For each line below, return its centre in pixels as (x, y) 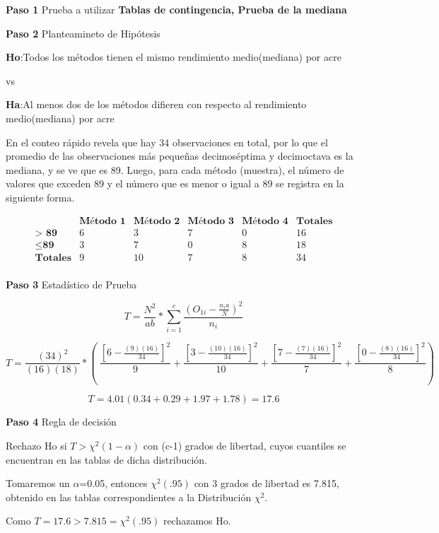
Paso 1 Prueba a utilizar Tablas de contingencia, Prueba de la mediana (176, 9)
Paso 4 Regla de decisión (61, 422)
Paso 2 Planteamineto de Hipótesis (83, 33)
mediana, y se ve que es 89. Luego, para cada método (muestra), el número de (175, 169)
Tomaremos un (38, 483)
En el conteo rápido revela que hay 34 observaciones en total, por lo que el (167, 142)
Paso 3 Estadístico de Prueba (71, 284)
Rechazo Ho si (36, 446)
